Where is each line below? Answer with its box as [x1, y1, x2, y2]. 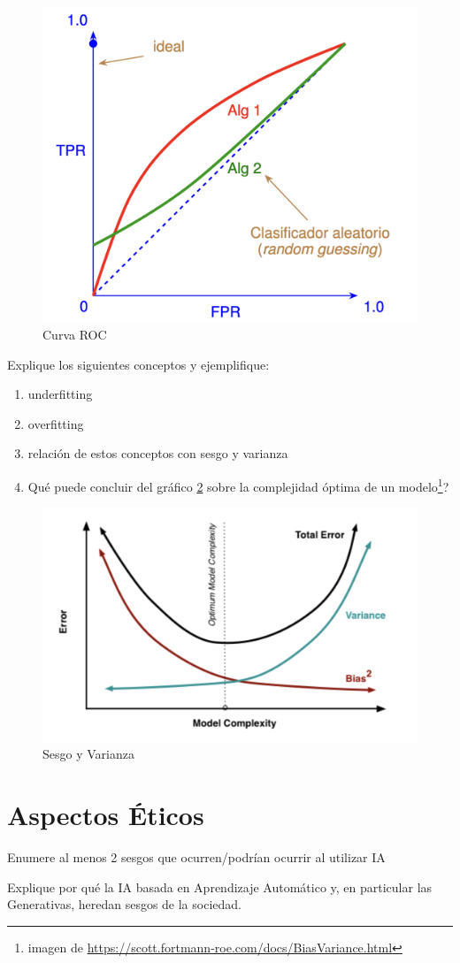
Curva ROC [42, 325, 107, 344]
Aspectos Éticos [7, 797, 204, 833]
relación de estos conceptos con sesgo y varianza [27, 444, 288, 462]
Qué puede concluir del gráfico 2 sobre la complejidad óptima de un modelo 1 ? [27, 475, 449, 495]
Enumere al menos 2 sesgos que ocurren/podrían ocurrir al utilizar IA [7, 848, 386, 867]
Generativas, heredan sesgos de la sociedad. [7, 895, 241, 913]
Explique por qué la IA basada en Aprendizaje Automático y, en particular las [7, 877, 433, 896]
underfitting [27, 385, 93, 403]
